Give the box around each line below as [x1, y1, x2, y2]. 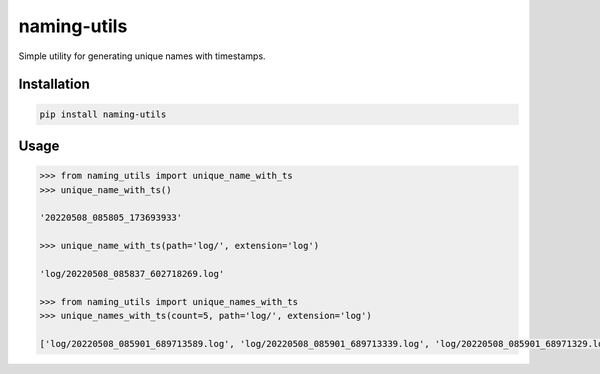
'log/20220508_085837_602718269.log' [39, 268, 225, 279]
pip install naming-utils [39, 108, 167, 120]
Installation [18, 76, 90, 93]
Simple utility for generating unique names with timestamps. [18, 50, 266, 62]
